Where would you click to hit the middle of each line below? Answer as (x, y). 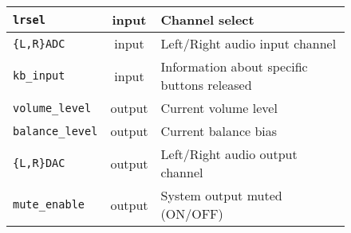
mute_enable (49, 204)
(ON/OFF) (192, 214)
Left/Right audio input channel (248, 43)
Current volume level (219, 108)
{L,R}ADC (39, 43)
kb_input (39, 76)
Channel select (207, 19)
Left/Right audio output (229, 154)
